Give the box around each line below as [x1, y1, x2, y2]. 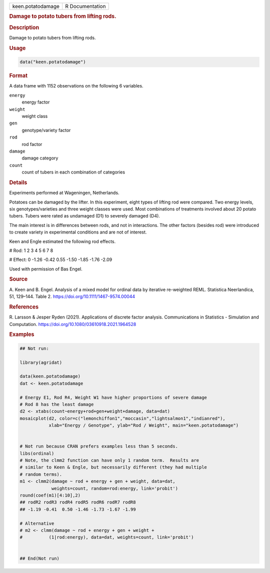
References [9, 303, 39, 310]
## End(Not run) [19, 555, 60, 561]
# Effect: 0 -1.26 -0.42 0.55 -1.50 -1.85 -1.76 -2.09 [9, 256, 112, 262]
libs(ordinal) [19, 450, 54, 456]
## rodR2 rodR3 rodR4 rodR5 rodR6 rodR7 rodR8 [19, 499, 136, 505]
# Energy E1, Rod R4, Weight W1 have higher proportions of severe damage [19, 394, 207, 400]
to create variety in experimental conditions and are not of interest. [9, 229, 147, 235]
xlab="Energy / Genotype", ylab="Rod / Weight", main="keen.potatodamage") [48, 422, 239, 428]
